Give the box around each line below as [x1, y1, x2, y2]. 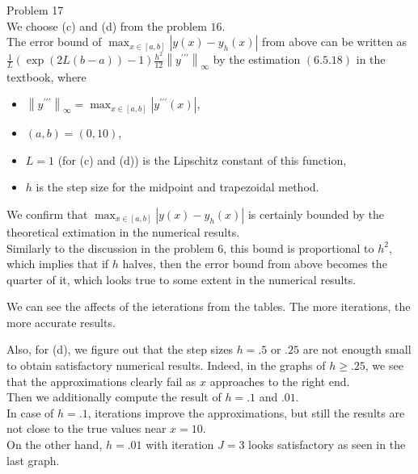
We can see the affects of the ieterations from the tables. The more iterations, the [6, 298, 411, 315]
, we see [365, 357, 403, 374]
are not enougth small [302, 341, 412, 358]
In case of [6, 404, 54, 421]
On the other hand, [6, 436, 103, 453]
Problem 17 [6, 2, 64, 18]
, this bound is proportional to [223, 239, 374, 256]
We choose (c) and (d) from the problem [6, 17, 207, 34]
